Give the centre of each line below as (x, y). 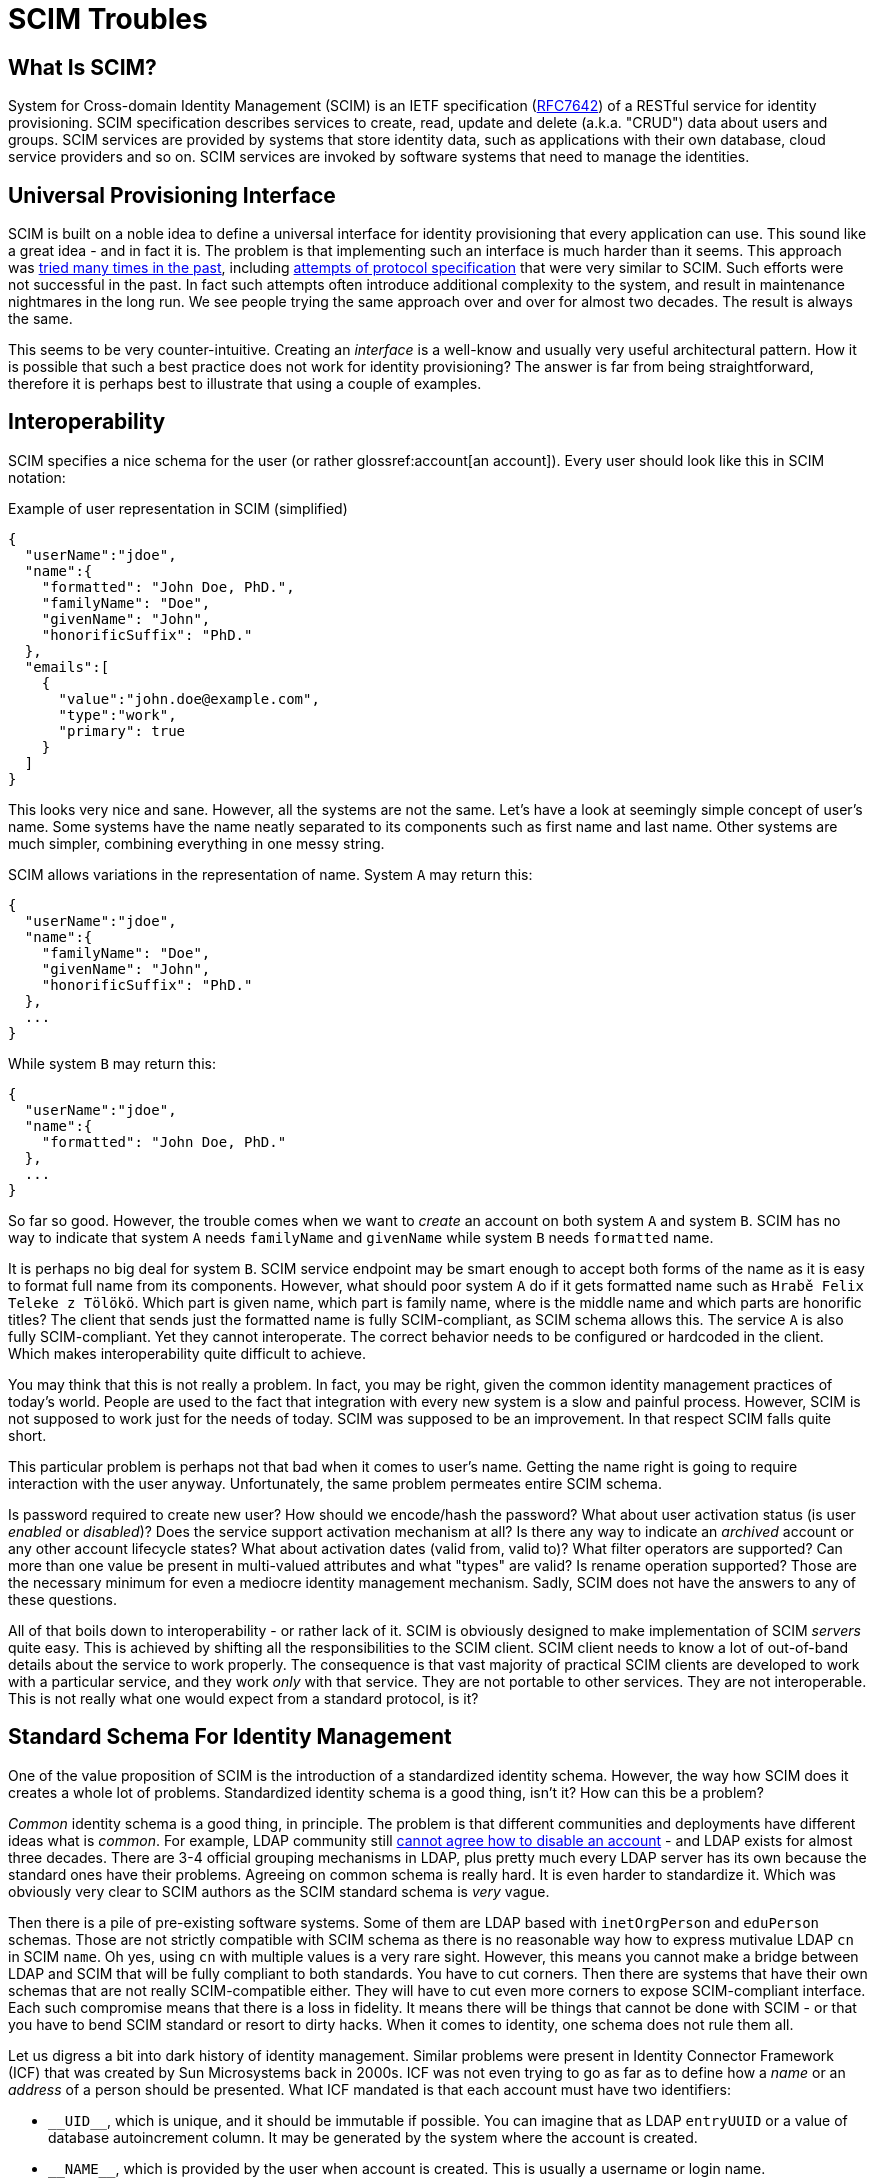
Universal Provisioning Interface (172, 195)
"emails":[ (67, 666)
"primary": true (122, 730)
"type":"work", (117, 714)
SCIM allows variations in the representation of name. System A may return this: (270, 874)
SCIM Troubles (108, 19)
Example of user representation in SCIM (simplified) (178, 508)
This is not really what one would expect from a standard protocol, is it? (243, 1698)
